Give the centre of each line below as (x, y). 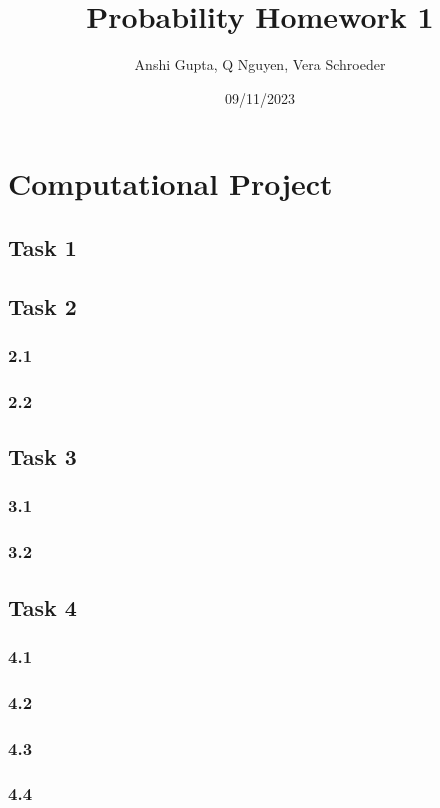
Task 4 (42, 606)
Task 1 (42, 246)
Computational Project (170, 183)
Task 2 (42, 305)
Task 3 (42, 456)
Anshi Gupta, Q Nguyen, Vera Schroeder (260, 64)
